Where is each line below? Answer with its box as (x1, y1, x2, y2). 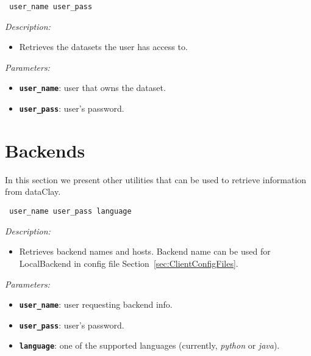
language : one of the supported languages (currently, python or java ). (19, 339, 280, 352)
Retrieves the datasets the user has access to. (19, 40, 188, 53)
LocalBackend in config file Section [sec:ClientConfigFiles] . (19, 256, 238, 269)
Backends (5, 137, 85, 162)
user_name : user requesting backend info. (19, 298, 173, 311)
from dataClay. (5, 185, 61, 198)
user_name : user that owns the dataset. (19, 81, 166, 94)
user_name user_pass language (9, 207, 132, 216)
